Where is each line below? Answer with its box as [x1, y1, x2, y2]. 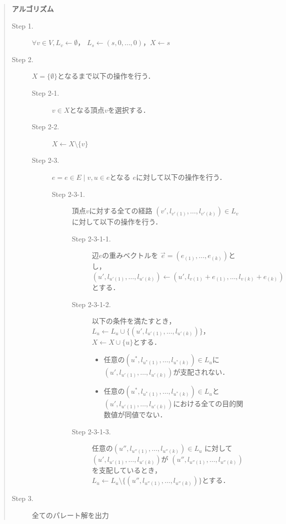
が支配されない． [173, 367, 229, 377]
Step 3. [11, 493, 33, 503]
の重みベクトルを [102, 250, 158, 260]
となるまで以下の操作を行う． [57, 71, 155, 81]
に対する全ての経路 [89, 205, 152, 216]
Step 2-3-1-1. [71, 233, 111, 243]
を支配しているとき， [91, 465, 161, 475]
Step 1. [11, 20, 33, 31]
